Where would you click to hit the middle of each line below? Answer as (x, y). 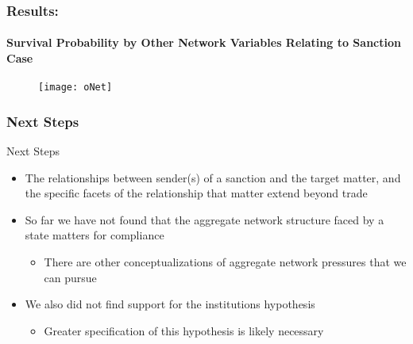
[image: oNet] (75, 88)
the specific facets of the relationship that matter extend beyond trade (196, 193)
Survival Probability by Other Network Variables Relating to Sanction (204, 42)
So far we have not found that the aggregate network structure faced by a (205, 219)
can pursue (70, 277)
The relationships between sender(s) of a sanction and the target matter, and (213, 177)
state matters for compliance (95, 235)
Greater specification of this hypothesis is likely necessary (184, 330)
